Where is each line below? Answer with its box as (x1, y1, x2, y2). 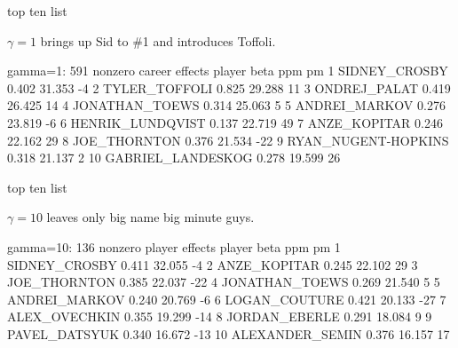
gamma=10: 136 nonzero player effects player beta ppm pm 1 (7, 237, 341, 256)
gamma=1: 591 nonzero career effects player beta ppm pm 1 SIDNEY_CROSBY (7, 61, 448, 80)
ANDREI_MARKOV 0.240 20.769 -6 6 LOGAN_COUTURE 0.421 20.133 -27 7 (7, 289, 446, 308)
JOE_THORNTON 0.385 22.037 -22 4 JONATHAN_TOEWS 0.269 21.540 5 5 (7, 273, 440, 291)
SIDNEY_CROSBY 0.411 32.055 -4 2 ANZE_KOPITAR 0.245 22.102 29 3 (7, 255, 418, 273)
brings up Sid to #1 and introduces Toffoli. (40, 31, 276, 50)
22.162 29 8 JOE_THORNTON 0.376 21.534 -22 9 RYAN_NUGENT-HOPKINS (7, 130, 449, 149)
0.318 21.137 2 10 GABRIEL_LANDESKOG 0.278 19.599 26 (7, 148, 341, 167)
